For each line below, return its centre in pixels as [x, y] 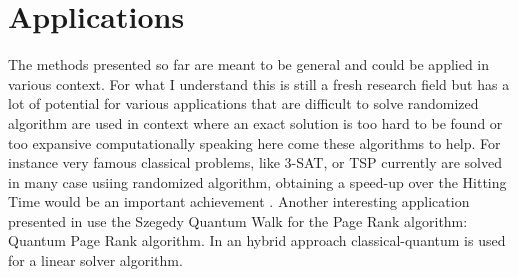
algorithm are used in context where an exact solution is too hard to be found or [255, 122]
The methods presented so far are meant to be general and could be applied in [249, 64]
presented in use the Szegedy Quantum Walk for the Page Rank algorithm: [238, 220]
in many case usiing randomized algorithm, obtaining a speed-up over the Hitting [257, 181]
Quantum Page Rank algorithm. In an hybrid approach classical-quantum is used [257, 240]
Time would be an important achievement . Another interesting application [239, 201]
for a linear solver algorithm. [95, 260]
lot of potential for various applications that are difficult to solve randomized [243, 103]
